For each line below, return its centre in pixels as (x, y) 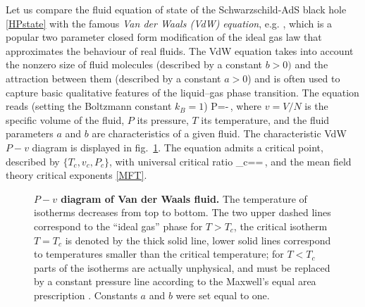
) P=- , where (233, 106)
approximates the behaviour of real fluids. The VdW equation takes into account (180, 50)
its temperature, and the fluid (265, 119)
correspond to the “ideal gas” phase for (118, 226)
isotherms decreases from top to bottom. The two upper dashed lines (182, 212)
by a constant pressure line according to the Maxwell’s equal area (175, 281)
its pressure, (163, 119)
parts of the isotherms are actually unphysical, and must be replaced (182, 267)
